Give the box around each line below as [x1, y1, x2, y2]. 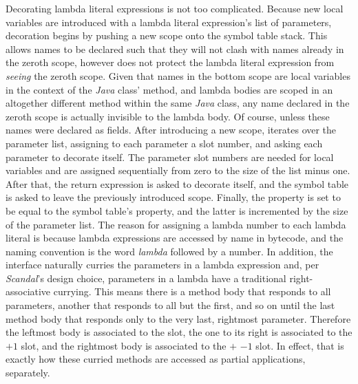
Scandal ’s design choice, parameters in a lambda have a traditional [6, 270, 286, 285]
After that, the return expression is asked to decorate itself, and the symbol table [6, 176, 349, 191]
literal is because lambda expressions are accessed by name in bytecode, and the [6, 231, 344, 245]
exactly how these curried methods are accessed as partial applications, [6, 352, 306, 366]
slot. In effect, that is [255, 338, 344, 352]
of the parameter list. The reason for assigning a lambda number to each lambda [6, 217, 346, 231]
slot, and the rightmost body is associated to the [21, 338, 227, 352]
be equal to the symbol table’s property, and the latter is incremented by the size [6, 203, 348, 217]
